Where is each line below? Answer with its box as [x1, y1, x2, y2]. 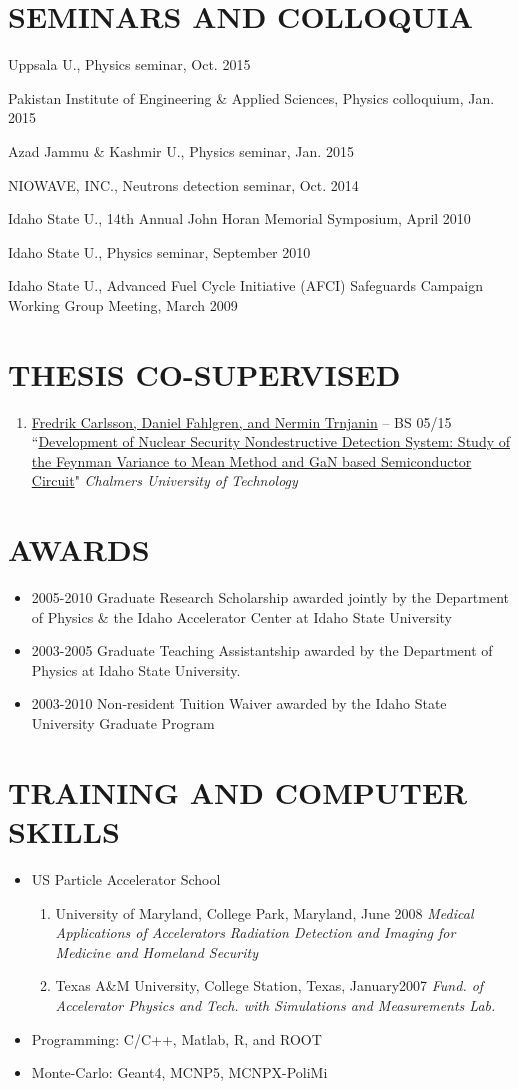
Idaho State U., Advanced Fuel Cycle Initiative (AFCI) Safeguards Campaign [8, 275, 483, 296]
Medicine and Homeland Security [55, 941, 259, 962]
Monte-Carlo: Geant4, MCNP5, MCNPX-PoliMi [31, 1062, 328, 1083]
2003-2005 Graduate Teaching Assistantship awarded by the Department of [31, 640, 493, 661]
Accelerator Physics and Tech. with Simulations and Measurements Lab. [55, 994, 496, 1015]
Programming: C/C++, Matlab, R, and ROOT [31, 1028, 322, 1049]
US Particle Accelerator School [31, 868, 221, 889]
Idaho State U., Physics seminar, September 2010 [8, 241, 311, 262]
